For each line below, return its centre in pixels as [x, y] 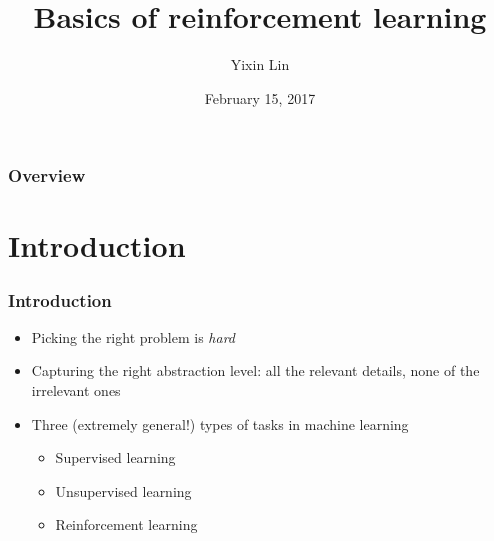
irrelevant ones [76, 390]
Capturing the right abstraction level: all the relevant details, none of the [255, 370]
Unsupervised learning [123, 490]
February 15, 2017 [260, 97]
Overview [47, 175]
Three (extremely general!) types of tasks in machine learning [220, 423]
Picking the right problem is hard [133, 336]
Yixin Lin [260, 64]
